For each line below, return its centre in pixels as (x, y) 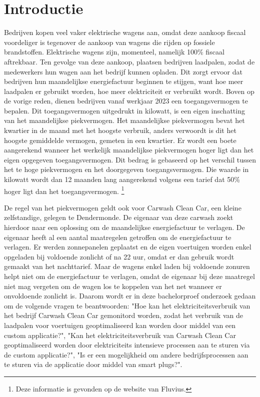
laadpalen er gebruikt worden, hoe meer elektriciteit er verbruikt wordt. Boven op (129, 91)
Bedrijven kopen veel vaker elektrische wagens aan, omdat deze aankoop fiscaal (125, 32)
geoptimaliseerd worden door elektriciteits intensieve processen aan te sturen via (127, 345)
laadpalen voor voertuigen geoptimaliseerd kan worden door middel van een (120, 325)
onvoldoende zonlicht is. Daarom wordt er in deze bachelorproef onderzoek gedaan (130, 296)
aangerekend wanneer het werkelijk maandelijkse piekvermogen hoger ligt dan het (129, 150)
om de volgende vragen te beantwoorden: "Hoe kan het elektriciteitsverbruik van (127, 305)
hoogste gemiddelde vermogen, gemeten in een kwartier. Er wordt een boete (120, 140)
